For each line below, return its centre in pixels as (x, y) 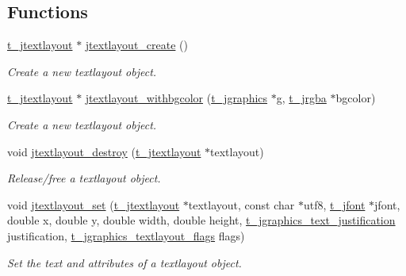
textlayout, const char (241, 204)
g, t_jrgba (301, 98)
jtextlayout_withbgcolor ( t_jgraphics (176, 98)
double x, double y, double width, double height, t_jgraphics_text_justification (201, 220)
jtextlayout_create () (136, 45)
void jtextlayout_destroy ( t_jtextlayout (104, 151)
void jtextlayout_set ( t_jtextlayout (94, 204)
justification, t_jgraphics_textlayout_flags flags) (126, 235)
